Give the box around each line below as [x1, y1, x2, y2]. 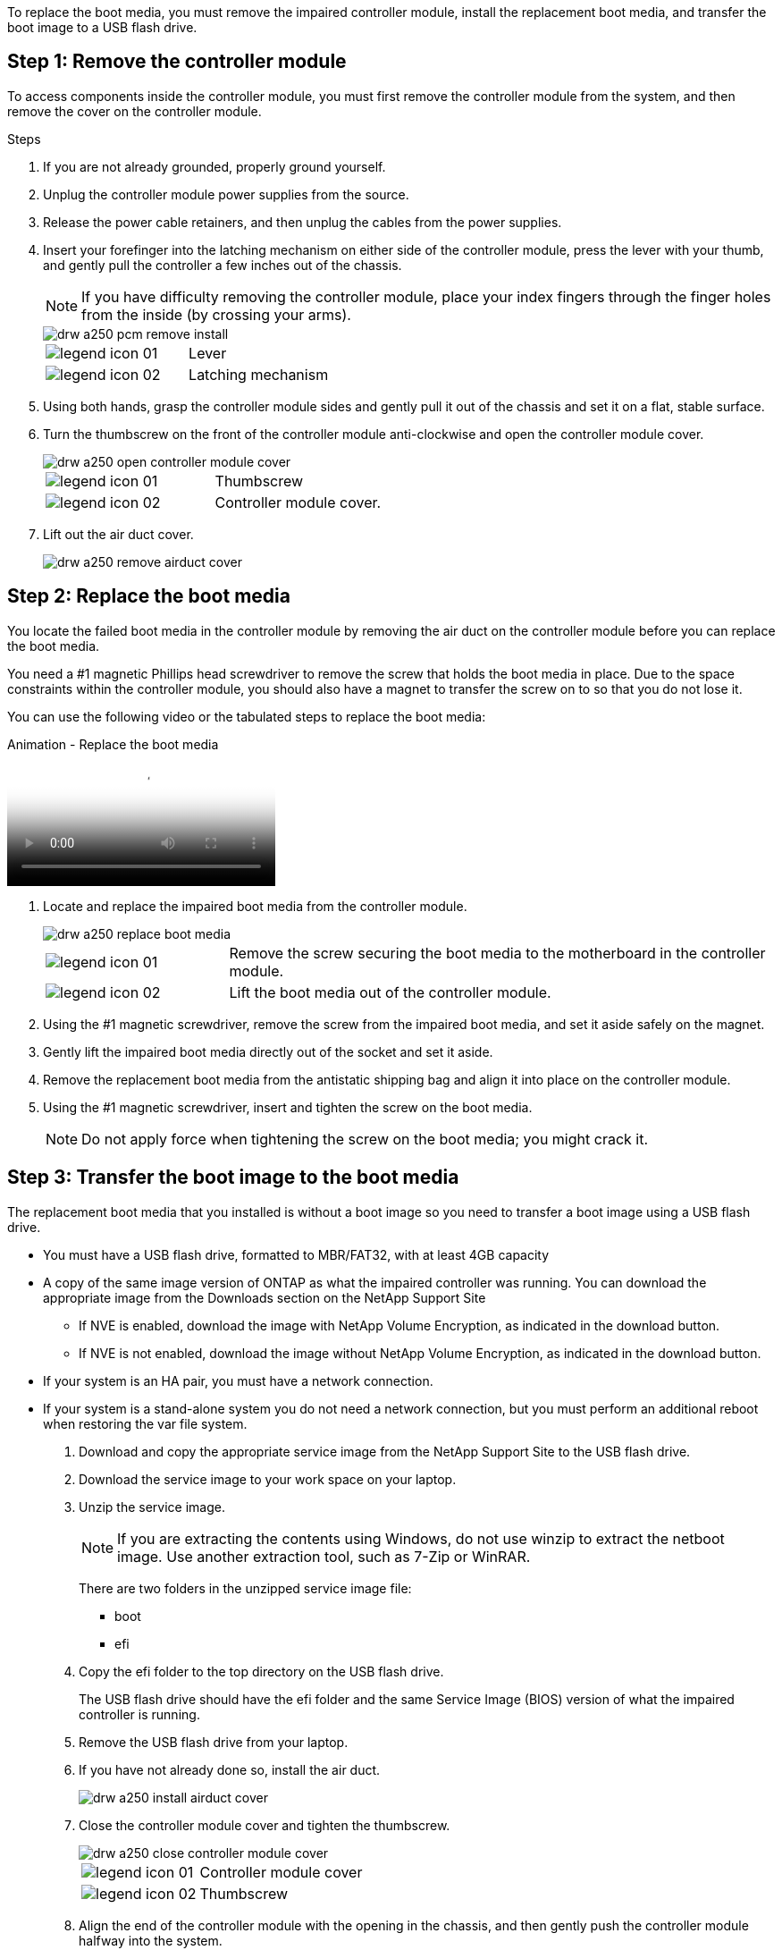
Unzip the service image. [79, 1498, 225, 1515]
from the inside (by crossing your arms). [81, 305, 351, 324]
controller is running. [79, 1706, 200, 1722]
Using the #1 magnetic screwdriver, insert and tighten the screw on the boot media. [43, 1099, 533, 1115]
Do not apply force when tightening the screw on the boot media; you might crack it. [81, 1129, 649, 1148]
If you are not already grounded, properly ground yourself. [43, 158, 386, 174]
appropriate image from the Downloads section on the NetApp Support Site [43, 1289, 486, 1305]
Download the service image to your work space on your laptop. [79, 1471, 457, 1487]
